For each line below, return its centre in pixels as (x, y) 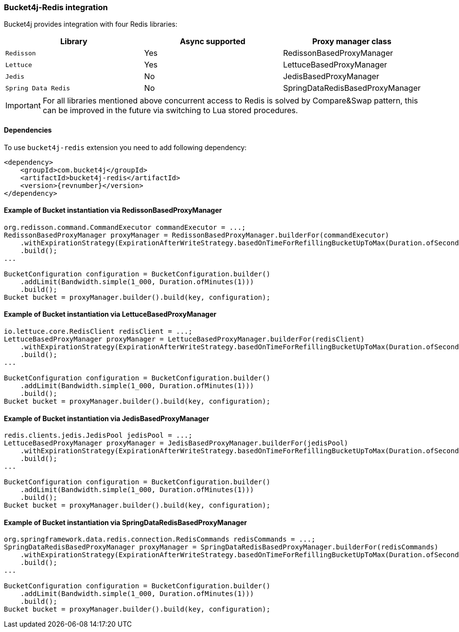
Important (23, 106)
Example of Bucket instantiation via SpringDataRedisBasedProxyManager (125, 522)
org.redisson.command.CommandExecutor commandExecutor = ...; (125, 227)
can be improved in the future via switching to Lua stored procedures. (170, 111)
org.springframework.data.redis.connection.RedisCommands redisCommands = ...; (160, 539)
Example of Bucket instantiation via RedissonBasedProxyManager (113, 210)
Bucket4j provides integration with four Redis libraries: (91, 24)
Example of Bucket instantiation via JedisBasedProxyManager (107, 418)
